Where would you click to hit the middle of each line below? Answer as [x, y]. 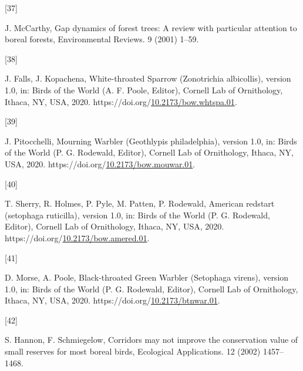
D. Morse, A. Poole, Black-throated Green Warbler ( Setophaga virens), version [147, 277]
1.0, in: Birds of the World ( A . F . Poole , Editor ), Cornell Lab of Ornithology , [144, 90]
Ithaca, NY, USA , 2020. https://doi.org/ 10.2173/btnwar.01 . [112, 300]
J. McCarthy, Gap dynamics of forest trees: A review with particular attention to [151, 27]
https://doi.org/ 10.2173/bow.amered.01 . [77, 237]
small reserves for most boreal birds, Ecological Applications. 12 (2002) [133, 351]
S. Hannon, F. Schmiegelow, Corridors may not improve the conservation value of [151, 340]
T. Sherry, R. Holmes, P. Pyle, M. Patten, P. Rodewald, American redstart [140, 203]
